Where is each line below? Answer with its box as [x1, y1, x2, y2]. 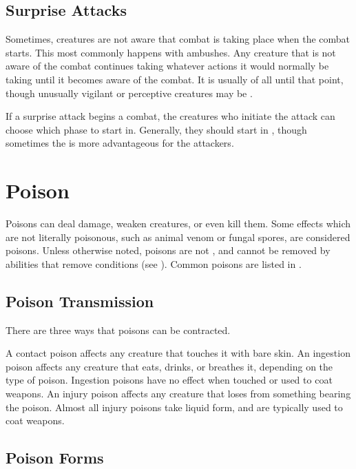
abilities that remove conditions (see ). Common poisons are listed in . [6, 256, 302, 271]
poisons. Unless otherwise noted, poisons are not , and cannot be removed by [6, 243, 331, 258]
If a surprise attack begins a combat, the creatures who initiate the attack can [6, 109, 335, 123]
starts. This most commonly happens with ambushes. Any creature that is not [6, 45, 336, 59]
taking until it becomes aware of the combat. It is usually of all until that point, [6, 72, 344, 86]
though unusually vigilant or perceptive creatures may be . [6, 85, 253, 100]
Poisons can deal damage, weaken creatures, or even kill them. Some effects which [6, 216, 351, 231]
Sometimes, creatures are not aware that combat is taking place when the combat [6, 32, 350, 46]
